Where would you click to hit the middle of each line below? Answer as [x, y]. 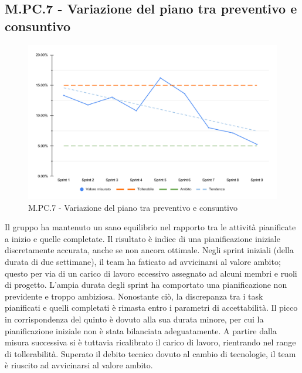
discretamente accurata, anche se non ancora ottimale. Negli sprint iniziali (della [149, 250]
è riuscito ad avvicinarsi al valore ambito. [79, 365]
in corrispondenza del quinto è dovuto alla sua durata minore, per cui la [134, 319]
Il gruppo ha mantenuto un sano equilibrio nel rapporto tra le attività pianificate [150, 227]
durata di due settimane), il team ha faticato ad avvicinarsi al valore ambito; [143, 262]
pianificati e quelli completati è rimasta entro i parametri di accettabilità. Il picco [151, 308]
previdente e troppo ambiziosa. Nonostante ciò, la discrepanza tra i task [134, 296]
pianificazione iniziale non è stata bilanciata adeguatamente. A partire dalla [141, 330]
